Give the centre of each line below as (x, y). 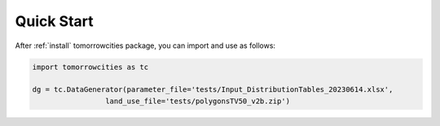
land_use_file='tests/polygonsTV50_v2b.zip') (198, 101)
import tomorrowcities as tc (90, 67)
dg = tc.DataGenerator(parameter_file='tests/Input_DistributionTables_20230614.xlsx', (213, 90)
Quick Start (54, 21)
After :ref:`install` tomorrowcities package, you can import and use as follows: (145, 46)
